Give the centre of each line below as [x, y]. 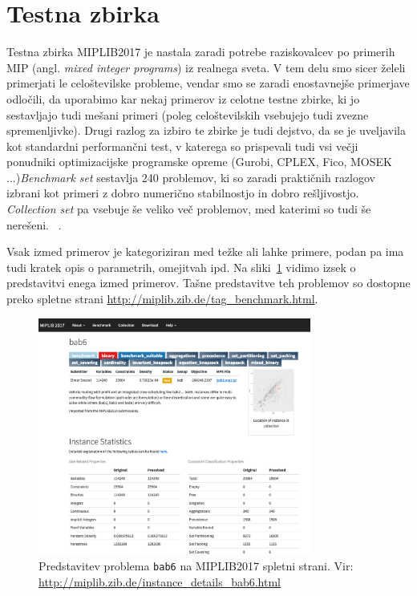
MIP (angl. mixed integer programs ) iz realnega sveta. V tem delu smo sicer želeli [206, 67]
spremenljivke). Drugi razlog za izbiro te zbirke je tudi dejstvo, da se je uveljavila [206, 130]
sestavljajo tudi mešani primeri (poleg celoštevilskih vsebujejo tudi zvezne [188, 114]
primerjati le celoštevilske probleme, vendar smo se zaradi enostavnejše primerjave [208, 83]
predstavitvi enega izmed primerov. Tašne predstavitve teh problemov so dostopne [208, 283]
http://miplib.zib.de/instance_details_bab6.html [160, 581]
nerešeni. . [34, 224]
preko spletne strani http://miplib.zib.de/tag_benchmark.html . [162, 299]
